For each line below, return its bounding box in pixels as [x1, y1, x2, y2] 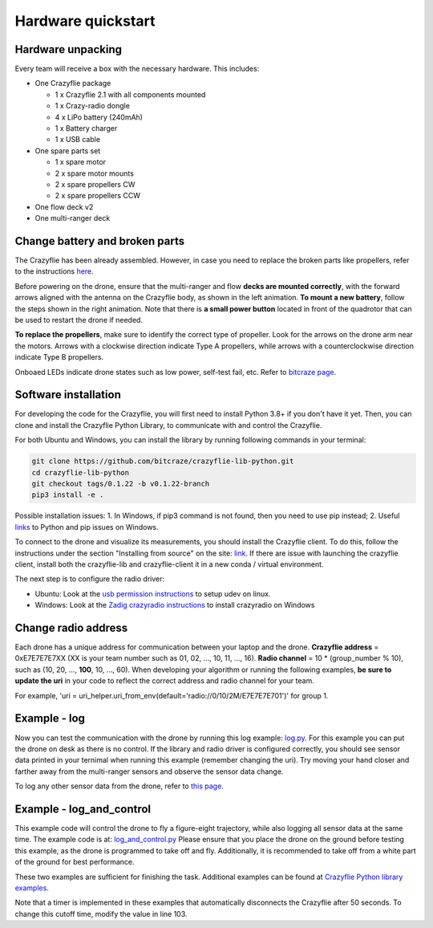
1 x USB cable [55, 135, 100, 144]
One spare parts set [34, 145, 101, 156]
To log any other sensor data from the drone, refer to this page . [14, 781, 224, 791]
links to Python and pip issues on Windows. [14, 522, 160, 531]
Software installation [14, 388, 122, 401]
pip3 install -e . [31, 490, 104, 499]
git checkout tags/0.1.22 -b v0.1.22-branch [31, 479, 210, 489]
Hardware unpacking [14, 43, 123, 56]
